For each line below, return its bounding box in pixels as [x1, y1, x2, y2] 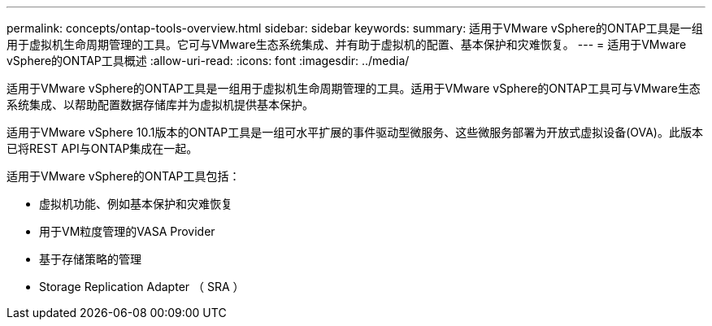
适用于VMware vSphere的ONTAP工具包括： [7, 169, 241, 183]
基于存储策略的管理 [39, 252, 141, 266]
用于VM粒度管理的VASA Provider [39, 224, 215, 238]
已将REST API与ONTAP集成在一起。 [7, 141, 198, 155]
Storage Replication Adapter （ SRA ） [39, 280, 245, 293]
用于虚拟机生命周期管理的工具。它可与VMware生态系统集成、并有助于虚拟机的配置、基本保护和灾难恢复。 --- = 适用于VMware [7, 37, 687, 51]
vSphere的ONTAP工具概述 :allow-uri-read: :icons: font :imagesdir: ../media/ [7, 54, 410, 67]
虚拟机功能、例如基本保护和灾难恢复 [39, 197, 232, 211]
